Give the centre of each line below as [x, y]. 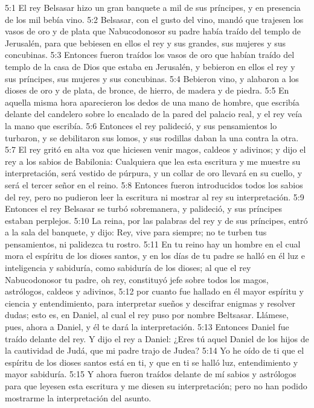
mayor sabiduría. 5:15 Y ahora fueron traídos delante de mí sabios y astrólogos [151, 374]
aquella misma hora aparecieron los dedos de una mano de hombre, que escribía [152, 102]
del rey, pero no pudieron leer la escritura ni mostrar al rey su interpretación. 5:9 [155, 196]
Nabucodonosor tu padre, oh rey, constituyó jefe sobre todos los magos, [137, 279]
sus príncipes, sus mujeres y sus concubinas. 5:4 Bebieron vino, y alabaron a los [152, 78]
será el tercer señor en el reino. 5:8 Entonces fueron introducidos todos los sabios [154, 184]
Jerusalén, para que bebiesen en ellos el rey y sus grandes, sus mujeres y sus [146, 43]
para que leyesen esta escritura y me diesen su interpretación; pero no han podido [156, 386]
